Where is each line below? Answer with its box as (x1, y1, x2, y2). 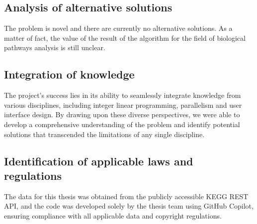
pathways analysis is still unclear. (4, 42, 105, 53)
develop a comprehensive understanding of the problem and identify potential (4, 119, 240, 129)
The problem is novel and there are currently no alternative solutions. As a (4, 23, 233, 33)
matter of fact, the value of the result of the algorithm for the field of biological (4, 32, 246, 43)
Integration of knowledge (4, 67, 135, 82)
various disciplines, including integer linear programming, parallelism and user (4, 99, 242, 110)
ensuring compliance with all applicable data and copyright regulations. (4, 210, 222, 221)
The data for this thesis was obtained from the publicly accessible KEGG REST (4, 191, 249, 201)
